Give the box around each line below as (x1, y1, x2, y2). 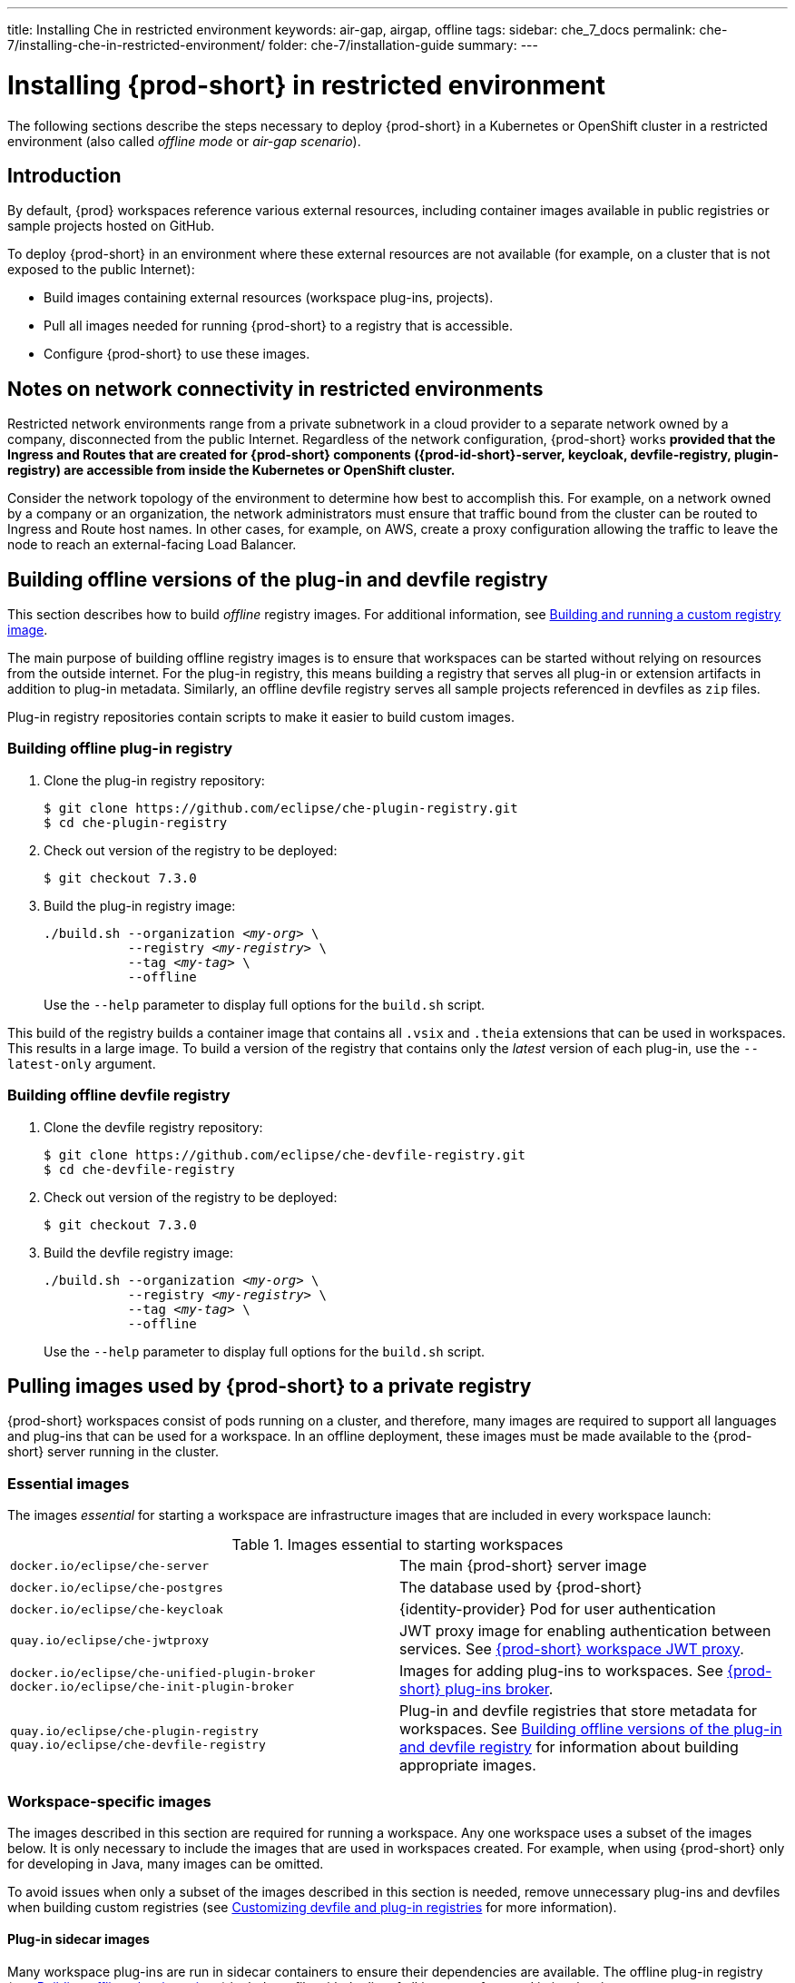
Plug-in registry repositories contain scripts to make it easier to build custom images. (7, 709, 515, 725)
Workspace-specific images (7, 1791, 211, 1810)
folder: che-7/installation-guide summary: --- (269, 37, 538, 53)
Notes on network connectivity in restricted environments (7, 377, 544, 400)
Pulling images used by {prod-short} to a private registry (7, 1374, 532, 1397)
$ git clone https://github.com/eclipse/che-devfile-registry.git (44, 1147, 526, 1162)
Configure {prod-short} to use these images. (44, 346, 310, 362)
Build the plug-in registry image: (44, 897, 236, 913)
